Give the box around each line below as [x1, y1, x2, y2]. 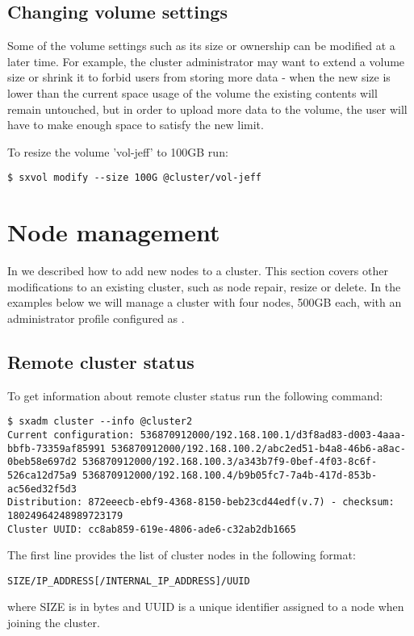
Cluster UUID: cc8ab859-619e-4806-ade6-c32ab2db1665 [7, 523, 296, 535]
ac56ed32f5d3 [7, 483, 77, 495]
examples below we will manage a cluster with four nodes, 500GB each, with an [7, 294, 402, 311]
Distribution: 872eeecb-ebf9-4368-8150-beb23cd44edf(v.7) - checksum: [7, 496, 395, 508]
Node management [7, 215, 220, 249]
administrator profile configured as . [7, 309, 185, 326]
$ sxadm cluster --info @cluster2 [7, 416, 193, 428]
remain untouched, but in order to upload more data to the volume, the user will [7, 100, 408, 117]
